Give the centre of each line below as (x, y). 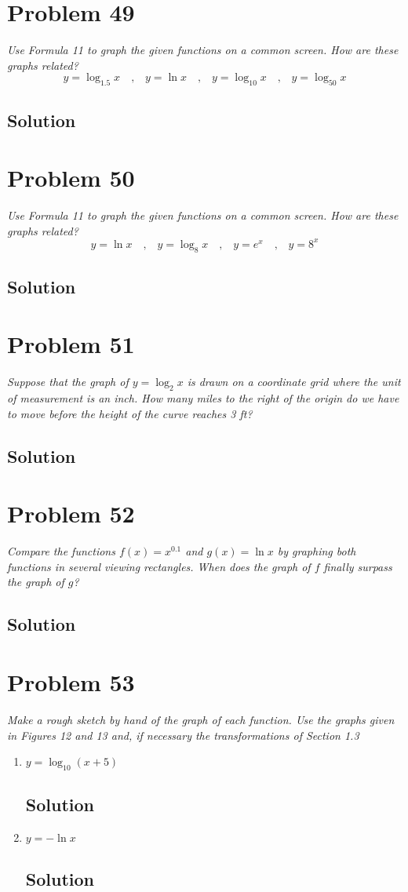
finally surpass (358, 566)
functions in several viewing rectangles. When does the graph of (159, 566)
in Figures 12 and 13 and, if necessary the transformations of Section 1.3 (183, 735)
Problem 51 (71, 344)
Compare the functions (61, 551)
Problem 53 (71, 682)
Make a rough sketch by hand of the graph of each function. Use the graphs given (201, 719)
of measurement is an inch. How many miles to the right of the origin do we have (203, 398)
